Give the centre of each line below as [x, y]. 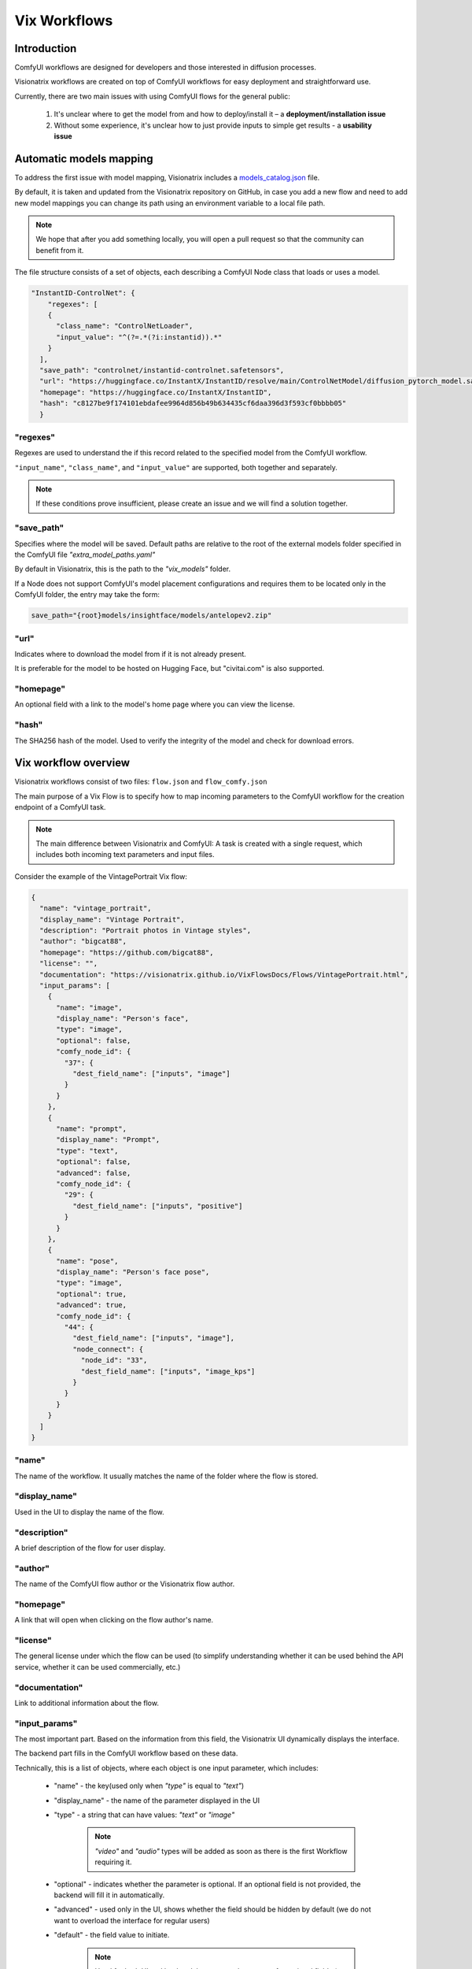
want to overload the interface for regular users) [132, 1920]
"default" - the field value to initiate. [112, 1935]
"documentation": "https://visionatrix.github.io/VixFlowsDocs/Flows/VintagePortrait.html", [224, 974]
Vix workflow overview [72, 763]
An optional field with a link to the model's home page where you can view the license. [155, 704]
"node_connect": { [108, 1349]
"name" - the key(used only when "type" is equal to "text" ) [149, 1786]
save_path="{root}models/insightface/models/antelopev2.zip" [151, 616]
